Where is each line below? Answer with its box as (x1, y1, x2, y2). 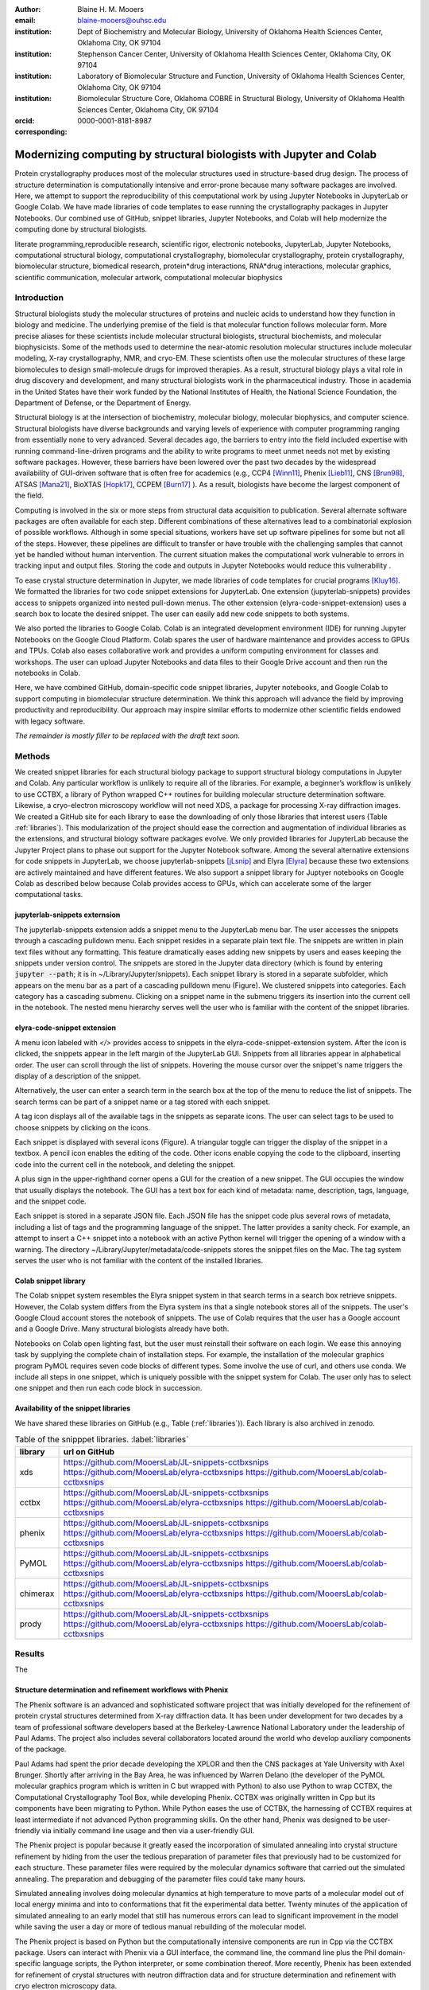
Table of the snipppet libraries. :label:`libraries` (14, 1434, 189, 1445)
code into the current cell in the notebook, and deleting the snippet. (14, 1159, 236, 1169)
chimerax (19, 1588, 55, 1599)
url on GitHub (63, 1446, 115, 1457)
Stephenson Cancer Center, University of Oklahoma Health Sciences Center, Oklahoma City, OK (77, 49, 392, 59)
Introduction (14, 292, 64, 303)
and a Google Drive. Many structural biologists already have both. (14, 1324, 230, 1333)
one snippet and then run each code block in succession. (14, 1383, 203, 1393)
